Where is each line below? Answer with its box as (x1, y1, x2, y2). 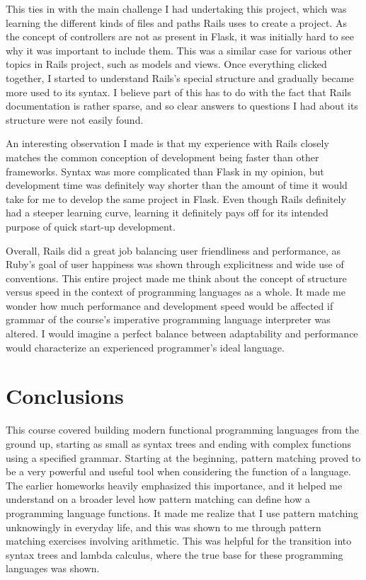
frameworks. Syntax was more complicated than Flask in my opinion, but (6, 163, 324, 178)
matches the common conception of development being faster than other (6, 149, 319, 164)
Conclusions (6, 381, 124, 410)
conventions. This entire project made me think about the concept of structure (6, 270, 347, 285)
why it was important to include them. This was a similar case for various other (6, 42, 353, 57)
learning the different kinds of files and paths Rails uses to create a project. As (6, 15, 347, 30)
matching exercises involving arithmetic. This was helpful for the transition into (6, 533, 352, 548)
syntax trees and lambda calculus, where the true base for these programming (6, 547, 343, 562)
